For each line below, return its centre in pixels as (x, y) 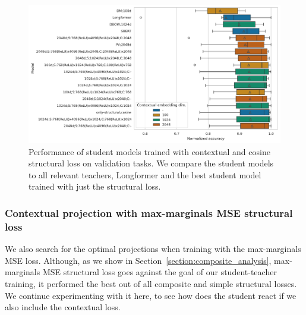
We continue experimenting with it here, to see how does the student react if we (151, 295)
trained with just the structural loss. (95, 186)
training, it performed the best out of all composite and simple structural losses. (151, 283)
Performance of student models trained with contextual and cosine (149, 151)
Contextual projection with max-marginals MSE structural (149, 213)
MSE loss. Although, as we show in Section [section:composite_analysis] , (138, 260)
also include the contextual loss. (63, 307)
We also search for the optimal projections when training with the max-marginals (153, 249)
